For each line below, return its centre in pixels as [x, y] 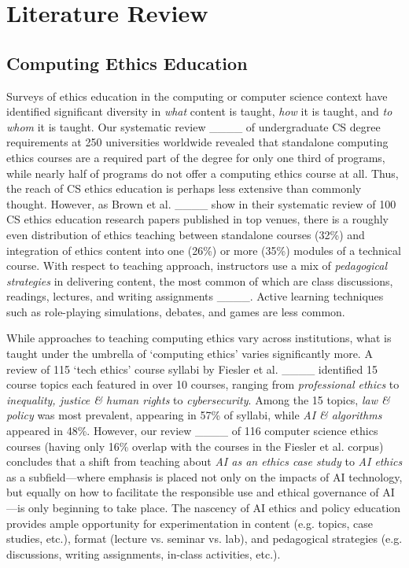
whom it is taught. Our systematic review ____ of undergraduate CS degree [193, 126]
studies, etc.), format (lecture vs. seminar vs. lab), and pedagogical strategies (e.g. [204, 538]
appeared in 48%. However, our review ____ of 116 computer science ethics [192, 431]
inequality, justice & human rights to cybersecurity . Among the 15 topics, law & [198, 399]
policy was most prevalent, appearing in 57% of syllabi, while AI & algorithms [194, 415]
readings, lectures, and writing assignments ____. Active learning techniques [195, 296]
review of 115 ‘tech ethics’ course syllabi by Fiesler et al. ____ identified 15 [192, 369]
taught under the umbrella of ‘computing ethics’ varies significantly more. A [190, 354]
